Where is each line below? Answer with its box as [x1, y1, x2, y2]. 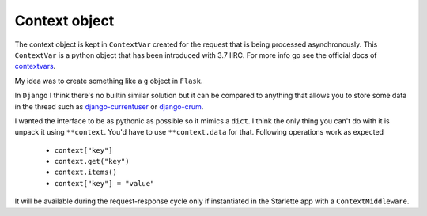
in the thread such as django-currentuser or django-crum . [14, 101, 204, 111]
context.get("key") [54, 157, 130, 166]
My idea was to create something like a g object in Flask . [14, 76, 203, 85]
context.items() [54, 168, 118, 177]
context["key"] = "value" [54, 179, 155, 188]
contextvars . [14, 62, 56, 71]
